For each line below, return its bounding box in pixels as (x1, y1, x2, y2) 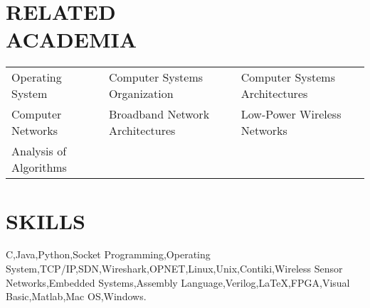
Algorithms (11, 159, 67, 176)
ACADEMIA (6, 25, 137, 54)
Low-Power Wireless (240, 106, 342, 123)
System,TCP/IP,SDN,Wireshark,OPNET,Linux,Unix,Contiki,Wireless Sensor (6, 261, 343, 276)
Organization (108, 85, 174, 102)
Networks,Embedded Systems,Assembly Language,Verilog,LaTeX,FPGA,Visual (6, 275, 350, 290)
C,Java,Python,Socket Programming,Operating (6, 247, 211, 262)
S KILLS (6, 206, 85, 235)
